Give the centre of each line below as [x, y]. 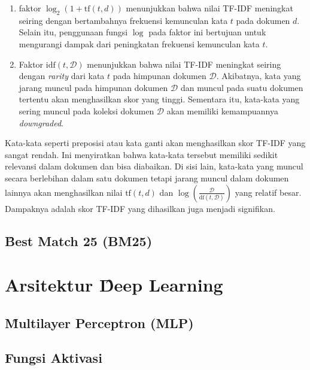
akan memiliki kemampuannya [222, 110]
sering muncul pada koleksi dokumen [86, 110]
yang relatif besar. [268, 192]
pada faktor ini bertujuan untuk [207, 32]
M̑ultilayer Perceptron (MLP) [99, 322]
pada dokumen [263, 20]
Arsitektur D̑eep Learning [114, 285]
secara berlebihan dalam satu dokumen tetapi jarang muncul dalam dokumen [147, 178]
